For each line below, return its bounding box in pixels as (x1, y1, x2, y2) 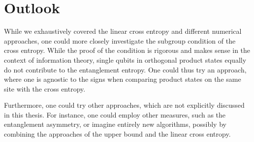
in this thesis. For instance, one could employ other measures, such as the (4, 109, 226, 119)
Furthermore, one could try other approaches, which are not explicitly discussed (4, 100, 245, 110)
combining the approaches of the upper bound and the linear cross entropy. (4, 129, 231, 139)
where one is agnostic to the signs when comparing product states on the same (4, 74, 241, 84)
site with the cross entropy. (4, 83, 86, 94)
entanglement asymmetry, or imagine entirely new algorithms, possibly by (4, 119, 226, 129)
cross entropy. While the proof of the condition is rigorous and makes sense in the (4, 45, 251, 55)
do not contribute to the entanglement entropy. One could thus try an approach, (4, 64, 247, 74)
